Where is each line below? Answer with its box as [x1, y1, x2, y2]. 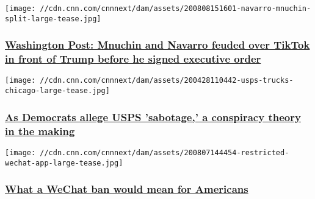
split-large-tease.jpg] [5, 14, 101, 23]
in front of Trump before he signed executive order [5, 51, 261, 66]
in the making [5, 123, 75, 138]
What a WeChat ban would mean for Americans [5, 181, 248, 197]
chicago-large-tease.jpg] [5, 86, 110, 96]
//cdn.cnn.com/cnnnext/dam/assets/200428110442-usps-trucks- [40, 76, 294, 85]
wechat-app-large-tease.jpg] [5, 158, 123, 167]
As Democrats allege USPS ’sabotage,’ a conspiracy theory [5, 109, 301, 124]
